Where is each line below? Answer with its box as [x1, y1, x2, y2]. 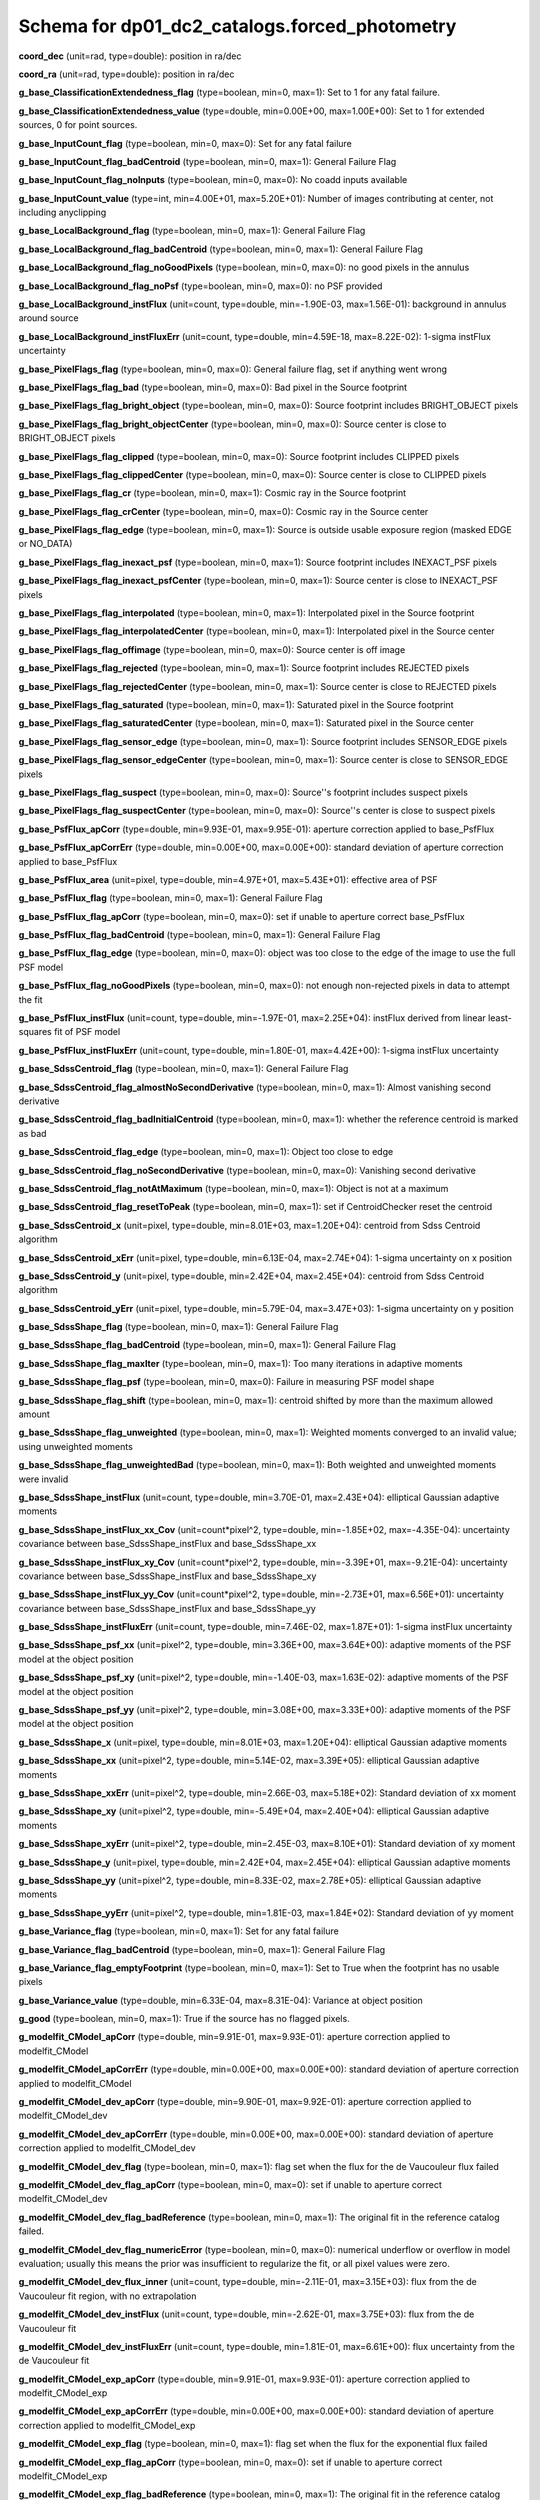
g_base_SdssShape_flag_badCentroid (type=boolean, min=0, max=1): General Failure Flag [18, 1339, 397, 1351]
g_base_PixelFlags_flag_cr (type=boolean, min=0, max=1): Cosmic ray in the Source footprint [18, 487, 407, 499]
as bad [18, 1127, 47, 1139]
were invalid [18, 1473, 69, 1485]
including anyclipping [18, 206, 107, 219]
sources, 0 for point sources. [18, 119, 138, 131]
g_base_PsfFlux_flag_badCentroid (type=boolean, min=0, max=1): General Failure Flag [18, 929, 381, 941]
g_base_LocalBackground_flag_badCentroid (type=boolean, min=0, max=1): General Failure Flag [18, 243, 424, 255]
